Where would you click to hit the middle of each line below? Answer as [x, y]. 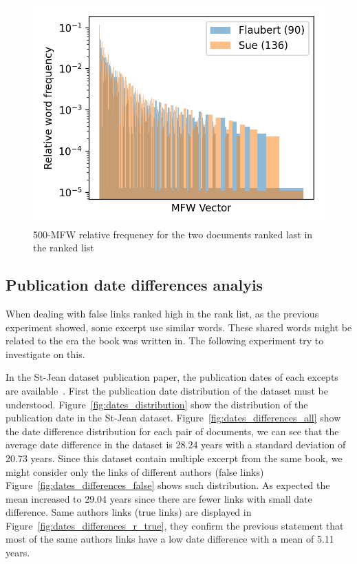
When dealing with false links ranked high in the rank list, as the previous [162, 313]
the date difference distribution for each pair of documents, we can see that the [172, 431]
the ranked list [64, 248]
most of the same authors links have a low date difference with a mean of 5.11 [170, 539]
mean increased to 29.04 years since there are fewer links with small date [159, 498]
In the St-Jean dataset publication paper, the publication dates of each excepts [172, 377]
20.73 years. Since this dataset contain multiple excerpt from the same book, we [174, 458]
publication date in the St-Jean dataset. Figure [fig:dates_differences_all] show [173, 418]
